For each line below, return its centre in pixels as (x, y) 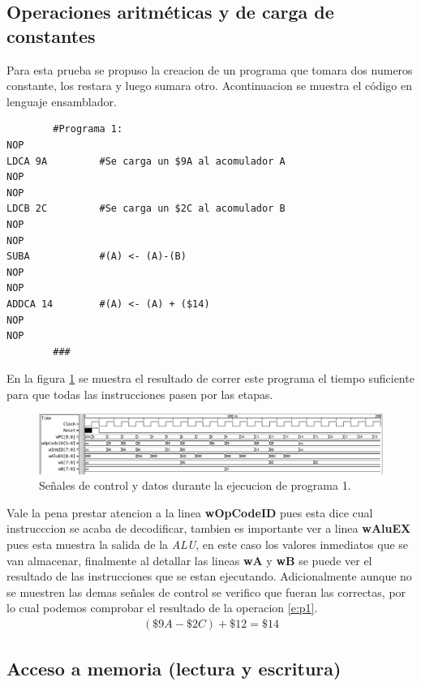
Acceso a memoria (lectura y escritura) (174, 669)
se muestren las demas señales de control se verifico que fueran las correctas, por (206, 592)
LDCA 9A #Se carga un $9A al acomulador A (146, 161)
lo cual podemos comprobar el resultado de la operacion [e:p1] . (162, 608)
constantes (51, 35)
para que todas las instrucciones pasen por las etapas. (140, 394)
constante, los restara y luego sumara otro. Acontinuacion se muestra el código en (209, 86)
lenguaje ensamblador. (62, 101)
